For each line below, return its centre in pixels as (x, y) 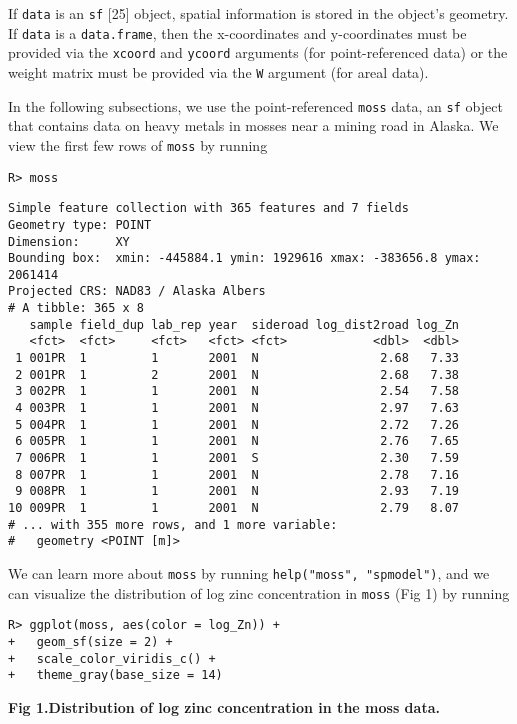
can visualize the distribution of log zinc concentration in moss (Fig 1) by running (259, 592)
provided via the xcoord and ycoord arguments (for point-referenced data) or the (258, 52)
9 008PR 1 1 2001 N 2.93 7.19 (237, 491)
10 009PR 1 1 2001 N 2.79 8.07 (234, 508)
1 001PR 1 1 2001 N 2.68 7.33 (237, 358)
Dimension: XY (69, 241)
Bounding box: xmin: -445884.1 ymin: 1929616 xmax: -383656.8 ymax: (244, 258)
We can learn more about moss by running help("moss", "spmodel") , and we (249, 572)
